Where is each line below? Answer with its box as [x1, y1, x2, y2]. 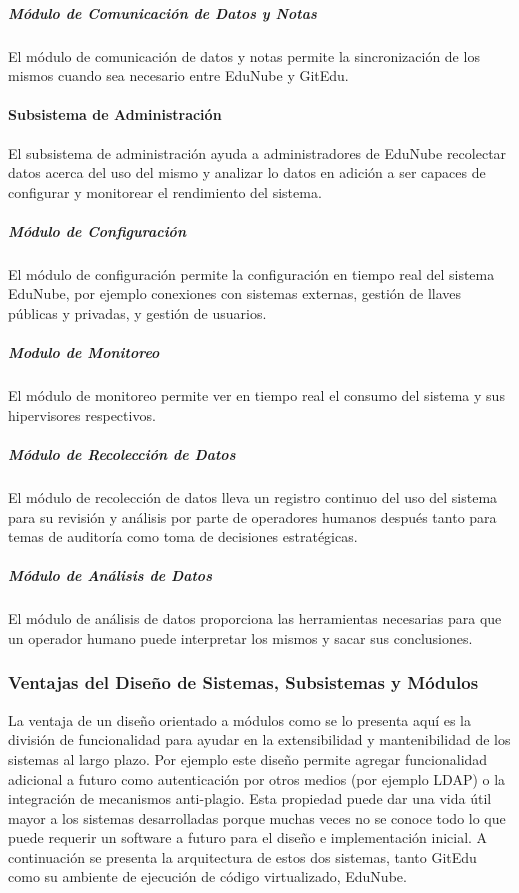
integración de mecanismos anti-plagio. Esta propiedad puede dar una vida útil [8, 788, 492, 809]
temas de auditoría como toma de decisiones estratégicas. [8, 526, 358, 547]
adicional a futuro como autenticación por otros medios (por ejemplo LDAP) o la [8, 768, 506, 789]
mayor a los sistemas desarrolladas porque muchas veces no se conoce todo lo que [8, 807, 506, 828]
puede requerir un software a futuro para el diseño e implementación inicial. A [8, 827, 488, 848]
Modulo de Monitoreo [8, 342, 160, 363]
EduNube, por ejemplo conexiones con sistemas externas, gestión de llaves [8, 283, 462, 304]
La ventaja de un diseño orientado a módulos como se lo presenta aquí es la [8, 709, 472, 730]
